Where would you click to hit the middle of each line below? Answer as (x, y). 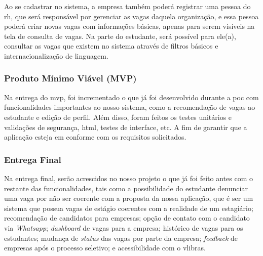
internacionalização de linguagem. (56, 55)
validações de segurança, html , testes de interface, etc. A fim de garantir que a (126, 127)
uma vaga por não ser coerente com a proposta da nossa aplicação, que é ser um (129, 198)
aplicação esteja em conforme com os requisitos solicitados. (95, 137)
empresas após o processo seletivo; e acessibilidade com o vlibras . (105, 248)
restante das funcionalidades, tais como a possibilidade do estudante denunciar (126, 188)
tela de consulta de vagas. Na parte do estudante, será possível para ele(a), (120, 36)
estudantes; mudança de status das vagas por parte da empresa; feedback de (121, 238)
